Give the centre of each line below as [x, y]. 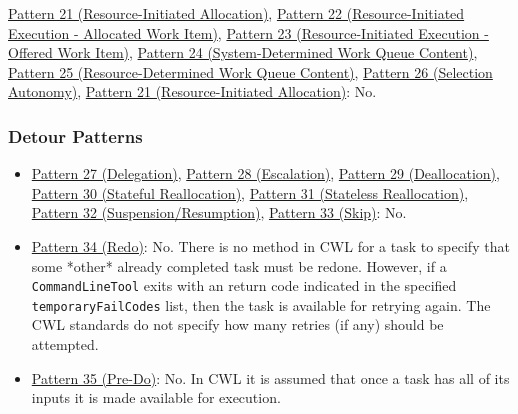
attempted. [65, 344]
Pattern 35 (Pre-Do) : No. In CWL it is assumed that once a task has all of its [270, 377]
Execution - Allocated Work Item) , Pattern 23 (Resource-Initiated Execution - [248, 32]
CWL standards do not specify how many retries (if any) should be [237, 324]
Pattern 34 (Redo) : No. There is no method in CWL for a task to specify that [270, 245]
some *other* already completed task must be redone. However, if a [239, 265]
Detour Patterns [75, 135]
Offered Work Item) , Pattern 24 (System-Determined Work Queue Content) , [243, 52]
